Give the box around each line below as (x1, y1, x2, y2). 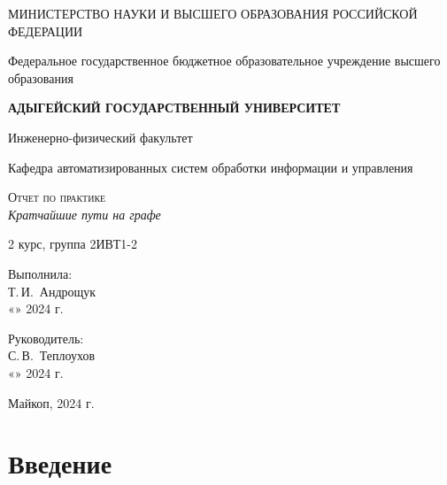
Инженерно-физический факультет (8, 127, 193, 146)
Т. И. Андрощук (8, 281, 96, 300)
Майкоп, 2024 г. (8, 393, 95, 412)
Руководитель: (8, 328, 84, 347)
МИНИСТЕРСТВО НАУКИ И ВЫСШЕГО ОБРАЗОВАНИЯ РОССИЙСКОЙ (8, 4, 418, 22)
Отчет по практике (8, 188, 106, 206)
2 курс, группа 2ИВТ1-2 (8, 235, 137, 253)
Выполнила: (8, 264, 73, 282)
